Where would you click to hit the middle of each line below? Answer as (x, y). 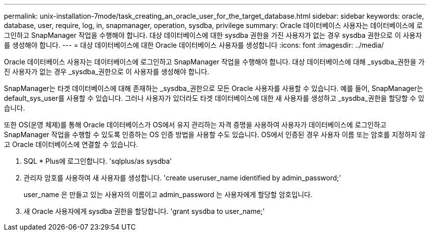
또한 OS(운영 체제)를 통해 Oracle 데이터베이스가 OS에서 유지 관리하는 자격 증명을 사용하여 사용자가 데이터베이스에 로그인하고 (195, 125)
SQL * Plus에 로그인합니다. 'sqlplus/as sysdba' (98, 161)
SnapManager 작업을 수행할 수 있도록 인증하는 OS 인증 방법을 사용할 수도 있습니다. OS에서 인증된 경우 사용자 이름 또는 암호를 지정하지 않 (215, 134)
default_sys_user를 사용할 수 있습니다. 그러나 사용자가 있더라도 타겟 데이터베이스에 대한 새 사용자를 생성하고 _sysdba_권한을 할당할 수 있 (214, 98)
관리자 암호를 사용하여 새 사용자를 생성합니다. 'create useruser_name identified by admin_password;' (182, 178)
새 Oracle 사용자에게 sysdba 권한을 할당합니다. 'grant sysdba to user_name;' (144, 211)
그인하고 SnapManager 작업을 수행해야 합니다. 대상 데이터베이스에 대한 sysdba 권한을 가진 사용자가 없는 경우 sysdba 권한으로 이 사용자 (213, 35)
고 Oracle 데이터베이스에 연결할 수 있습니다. (71, 144)
